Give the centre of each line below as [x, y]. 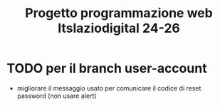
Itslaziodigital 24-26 [119, 28]
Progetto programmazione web [119, 13]
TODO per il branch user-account [107, 68]
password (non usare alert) [57, 96]
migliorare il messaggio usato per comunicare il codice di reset [109, 88]
